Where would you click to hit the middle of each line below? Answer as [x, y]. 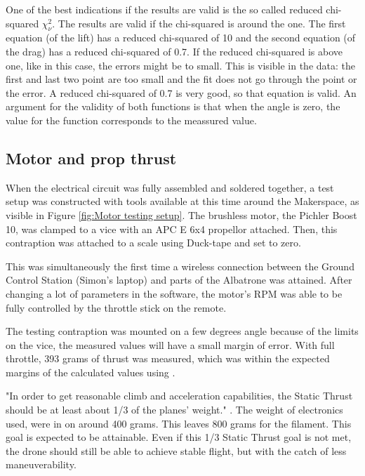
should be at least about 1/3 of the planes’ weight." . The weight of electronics [174, 410]
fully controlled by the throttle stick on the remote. [116, 307]
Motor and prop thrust [91, 158]
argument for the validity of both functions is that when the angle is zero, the [173, 106]
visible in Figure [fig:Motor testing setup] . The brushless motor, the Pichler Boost [181, 214]
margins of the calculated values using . [91, 372]
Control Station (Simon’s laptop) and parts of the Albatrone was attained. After [179, 280]
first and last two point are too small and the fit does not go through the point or [181, 79]
